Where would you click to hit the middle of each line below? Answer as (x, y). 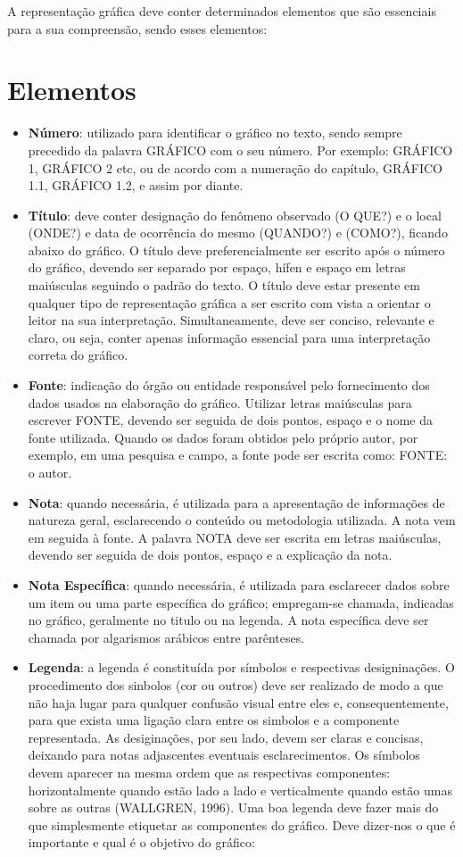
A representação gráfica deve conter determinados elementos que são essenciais (222, 11)
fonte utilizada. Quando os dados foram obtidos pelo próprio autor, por (223, 437)
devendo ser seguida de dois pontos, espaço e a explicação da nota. (210, 555)
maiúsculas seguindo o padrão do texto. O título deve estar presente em (224, 285)
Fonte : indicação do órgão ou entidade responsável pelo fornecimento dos (229, 385)
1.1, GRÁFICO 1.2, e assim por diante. (136, 185)
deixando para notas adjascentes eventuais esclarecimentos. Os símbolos (224, 755)
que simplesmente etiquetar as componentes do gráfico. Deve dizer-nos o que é (242, 824)
